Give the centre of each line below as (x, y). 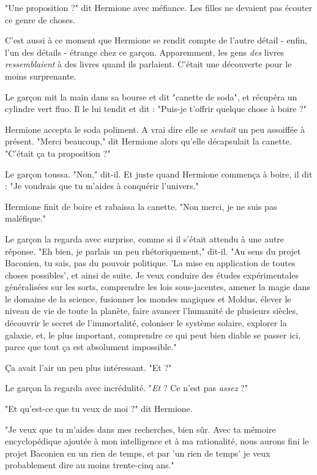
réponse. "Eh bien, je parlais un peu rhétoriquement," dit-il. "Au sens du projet (153, 251)
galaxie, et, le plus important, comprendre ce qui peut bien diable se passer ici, (153, 335)
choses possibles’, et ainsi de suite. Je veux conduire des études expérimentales (152, 275)
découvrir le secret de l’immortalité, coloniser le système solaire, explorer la (146, 323)
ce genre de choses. (40, 19)
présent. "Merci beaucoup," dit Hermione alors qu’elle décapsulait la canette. (148, 141)
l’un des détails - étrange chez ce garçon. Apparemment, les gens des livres (145, 52)
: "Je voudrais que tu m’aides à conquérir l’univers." (102, 186)
